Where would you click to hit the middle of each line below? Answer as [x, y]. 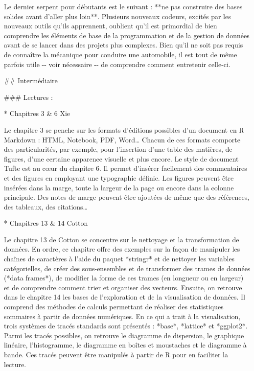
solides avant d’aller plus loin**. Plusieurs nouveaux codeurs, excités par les [117, 16]
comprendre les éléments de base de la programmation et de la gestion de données [127, 35]
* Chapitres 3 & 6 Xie [37, 113]
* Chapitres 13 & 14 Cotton [46, 223]
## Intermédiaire [31, 81]
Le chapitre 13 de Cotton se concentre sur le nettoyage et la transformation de [122, 239]
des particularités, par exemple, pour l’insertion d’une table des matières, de [118, 149]
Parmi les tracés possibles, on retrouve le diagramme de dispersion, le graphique [124, 335]
